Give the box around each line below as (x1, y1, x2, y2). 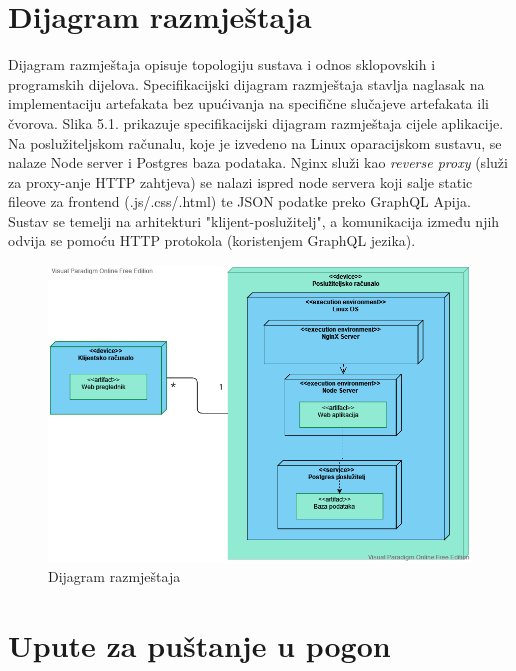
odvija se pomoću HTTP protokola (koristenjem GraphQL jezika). (8, 230, 416, 251)
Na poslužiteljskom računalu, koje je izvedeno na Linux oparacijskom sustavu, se (8, 132, 502, 153)
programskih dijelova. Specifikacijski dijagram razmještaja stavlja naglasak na (8, 73, 485, 94)
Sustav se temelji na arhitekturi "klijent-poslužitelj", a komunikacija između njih (8, 210, 500, 231)
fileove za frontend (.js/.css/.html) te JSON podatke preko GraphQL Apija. (8, 191, 471, 212)
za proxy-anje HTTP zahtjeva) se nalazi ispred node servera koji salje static (8, 171, 473, 192)
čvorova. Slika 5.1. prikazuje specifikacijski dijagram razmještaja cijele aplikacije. (8, 112, 504, 133)
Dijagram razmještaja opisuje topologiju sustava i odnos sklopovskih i (8, 54, 436, 75)
